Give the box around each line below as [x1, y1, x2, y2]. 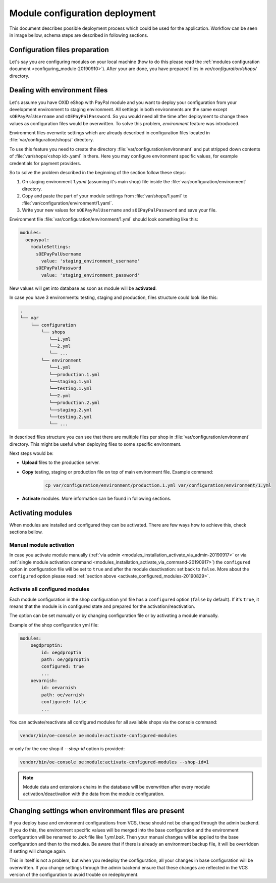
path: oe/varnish [41, 692, 84, 698]
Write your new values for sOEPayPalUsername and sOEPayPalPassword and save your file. [22, 207, 217, 213]
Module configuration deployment [9, 8, 156, 19]
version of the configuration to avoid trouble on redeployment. [9, 871, 139, 877]
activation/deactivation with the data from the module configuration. [23, 791, 165, 797]
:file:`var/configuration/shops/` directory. [9, 137, 94, 143]
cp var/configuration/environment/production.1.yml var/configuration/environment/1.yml [45, 482, 272, 488]
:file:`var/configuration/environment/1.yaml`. [22, 200, 114, 206]
